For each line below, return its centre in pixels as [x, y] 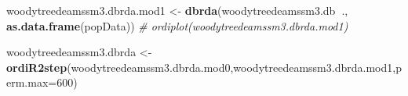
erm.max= [32, 82]
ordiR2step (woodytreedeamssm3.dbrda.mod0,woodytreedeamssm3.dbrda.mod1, [201, 67]
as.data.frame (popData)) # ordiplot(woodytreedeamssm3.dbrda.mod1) [177, 25]
